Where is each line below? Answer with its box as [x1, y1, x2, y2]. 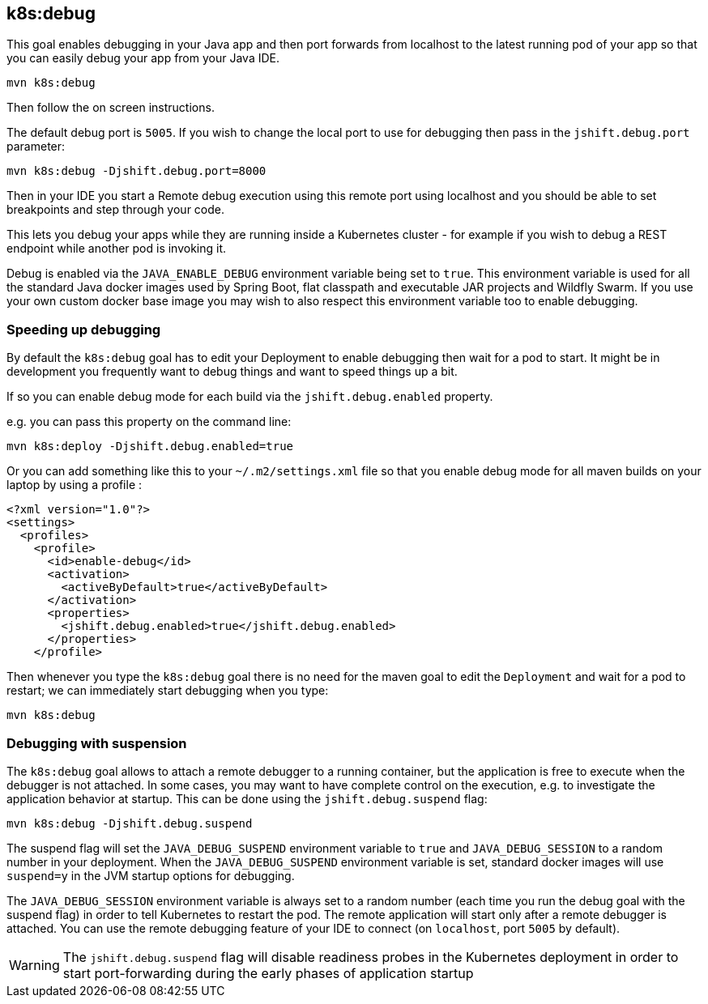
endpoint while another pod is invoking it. [6, 241, 227, 256]
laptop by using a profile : [6, 478, 143, 492]
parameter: [6, 139, 66, 154]
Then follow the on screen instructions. [6, 100, 215, 115]
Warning [9, 956, 60, 973]
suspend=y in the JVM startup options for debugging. [6, 868, 295, 883]
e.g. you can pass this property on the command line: [6, 415, 292, 429]
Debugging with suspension [6, 734, 187, 751]
